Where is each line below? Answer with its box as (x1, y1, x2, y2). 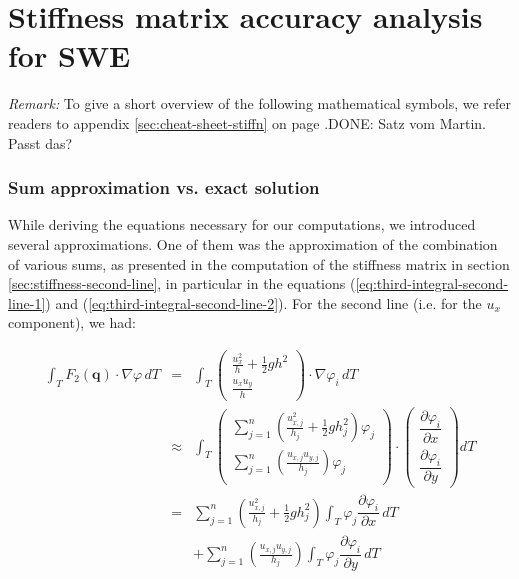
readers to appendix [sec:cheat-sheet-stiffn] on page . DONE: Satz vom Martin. (8, 112, 486, 133)
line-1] (8, 292, 46, 313)
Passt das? (8, 132, 73, 153)
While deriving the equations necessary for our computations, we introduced (8, 214, 476, 235)
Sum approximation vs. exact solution (8, 175, 320, 200)
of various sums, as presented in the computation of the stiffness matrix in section (8, 253, 510, 274)
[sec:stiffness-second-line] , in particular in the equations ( (8, 273, 356, 294)
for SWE (8, 35, 131, 76)
